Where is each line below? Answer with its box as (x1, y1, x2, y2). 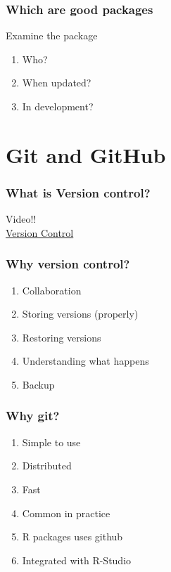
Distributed (22, 458, 72, 473)
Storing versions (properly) (22, 306, 139, 321)
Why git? (6, 407, 60, 424)
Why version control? (6, 255, 130, 273)
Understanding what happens (22, 353, 149, 368)
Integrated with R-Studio (22, 552, 132, 567)
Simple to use (22, 434, 81, 449)
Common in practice (22, 505, 110, 520)
